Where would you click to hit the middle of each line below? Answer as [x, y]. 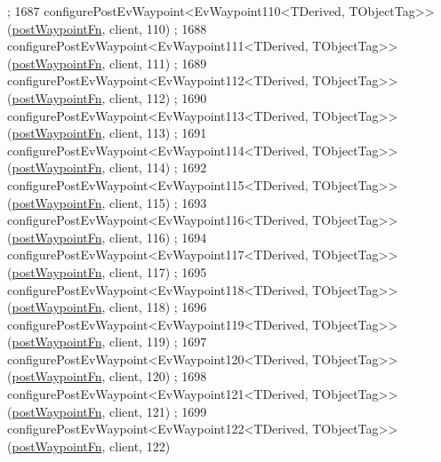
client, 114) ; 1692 [158, 167]
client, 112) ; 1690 [158, 97]
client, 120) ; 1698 [158, 376]
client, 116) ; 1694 [158, 237]
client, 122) [140, 446]
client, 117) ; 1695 [158, 271]
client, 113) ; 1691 [158, 133]
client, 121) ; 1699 [158, 411]
